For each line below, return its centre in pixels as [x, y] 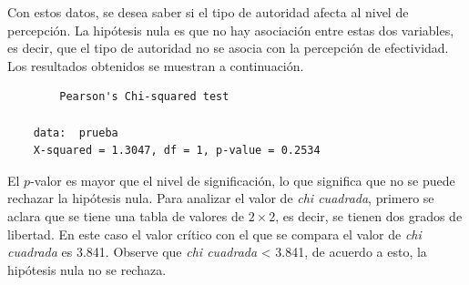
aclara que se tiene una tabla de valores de [126, 215]
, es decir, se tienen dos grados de [369, 215]
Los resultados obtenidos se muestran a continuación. [156, 65]
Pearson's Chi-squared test [144, 97]
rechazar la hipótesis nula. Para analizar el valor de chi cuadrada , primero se [221, 198]
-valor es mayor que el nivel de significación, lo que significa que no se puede [243, 180]
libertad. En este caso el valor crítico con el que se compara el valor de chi [214, 234]
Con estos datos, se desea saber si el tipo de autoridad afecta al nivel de [208, 12]
